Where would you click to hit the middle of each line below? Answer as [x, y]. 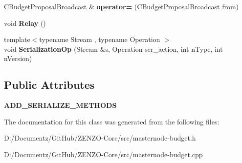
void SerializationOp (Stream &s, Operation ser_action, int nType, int [113, 49]
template [17, 39]
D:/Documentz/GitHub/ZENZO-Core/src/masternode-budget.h [100, 138]
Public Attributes [49, 85]
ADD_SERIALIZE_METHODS [60, 105]
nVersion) [18, 58]
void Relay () [25, 23]
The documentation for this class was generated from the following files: [112, 121]
